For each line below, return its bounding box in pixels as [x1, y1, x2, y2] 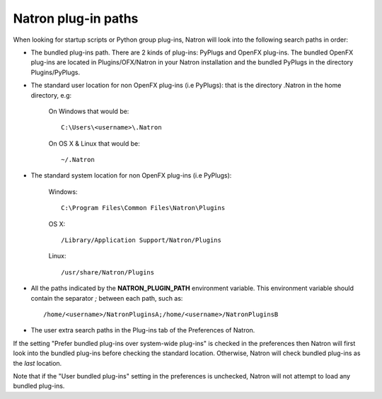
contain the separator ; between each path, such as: [30, 294, 183, 302]
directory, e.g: [30, 91, 72, 99]
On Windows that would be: [48, 107, 129, 115]
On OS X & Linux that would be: [48, 139, 141, 148]
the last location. [13, 359, 62, 367]
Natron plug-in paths [13, 11, 139, 26]
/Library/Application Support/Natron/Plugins [61, 236, 222, 244]
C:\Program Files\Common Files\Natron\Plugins [61, 204, 226, 212]
